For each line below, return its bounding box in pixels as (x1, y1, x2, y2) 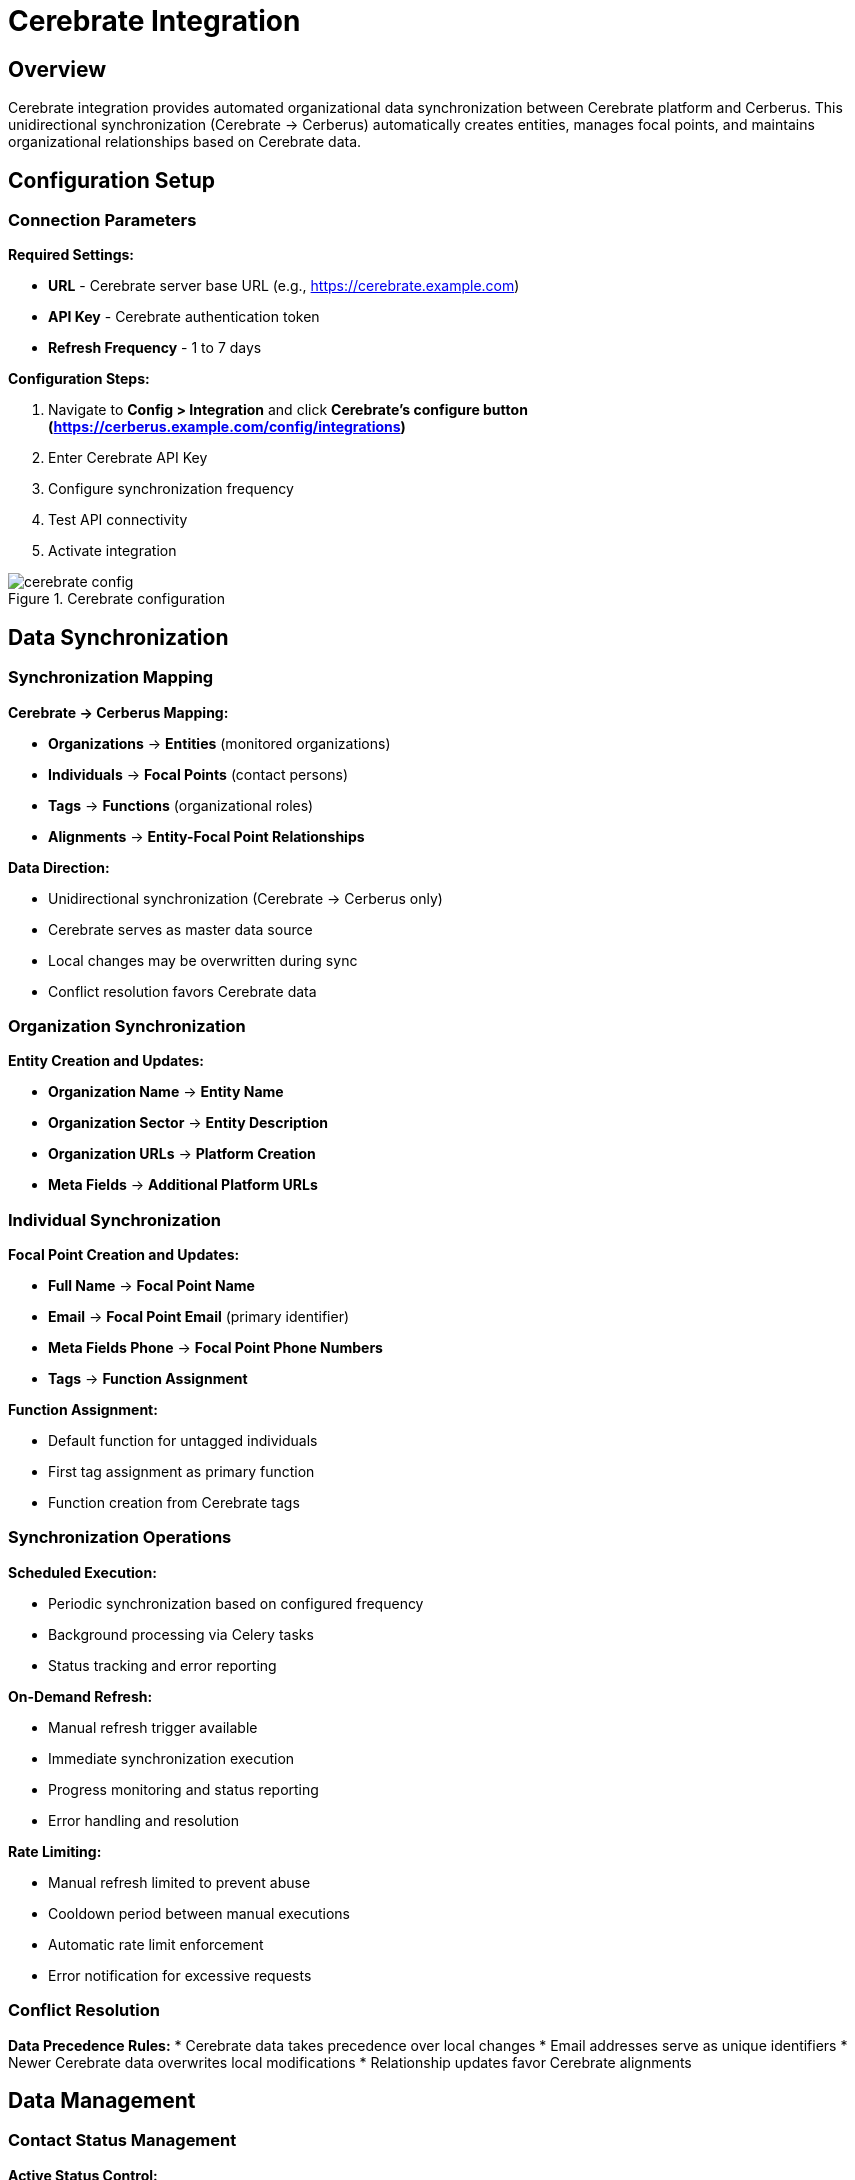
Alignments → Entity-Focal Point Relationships (48, 827, 365, 845)
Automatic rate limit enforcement (48, 1935, 264, 1953)
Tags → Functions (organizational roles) (48, 796, 314, 814)
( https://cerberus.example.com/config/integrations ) (48, 418, 406, 436)
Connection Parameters (8, 210, 197, 231)
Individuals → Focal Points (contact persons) (48, 765, 349, 783)
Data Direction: (8, 858, 110, 876)
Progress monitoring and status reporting (48, 1780, 319, 1798)
